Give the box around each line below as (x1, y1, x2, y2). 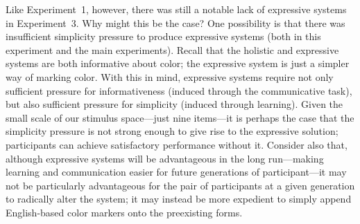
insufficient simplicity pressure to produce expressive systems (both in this (6, 29, 321, 44)
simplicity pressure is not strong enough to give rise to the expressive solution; (6, 124, 338, 138)
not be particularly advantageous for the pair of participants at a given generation (6, 178, 355, 192)
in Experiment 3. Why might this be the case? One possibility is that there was (6, 15, 345, 30)
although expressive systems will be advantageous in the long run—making (6, 151, 324, 165)
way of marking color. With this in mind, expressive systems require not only (6, 69, 334, 84)
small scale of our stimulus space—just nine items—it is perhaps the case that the (6, 110, 354, 124)
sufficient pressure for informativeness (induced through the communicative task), (6, 83, 352, 97)
